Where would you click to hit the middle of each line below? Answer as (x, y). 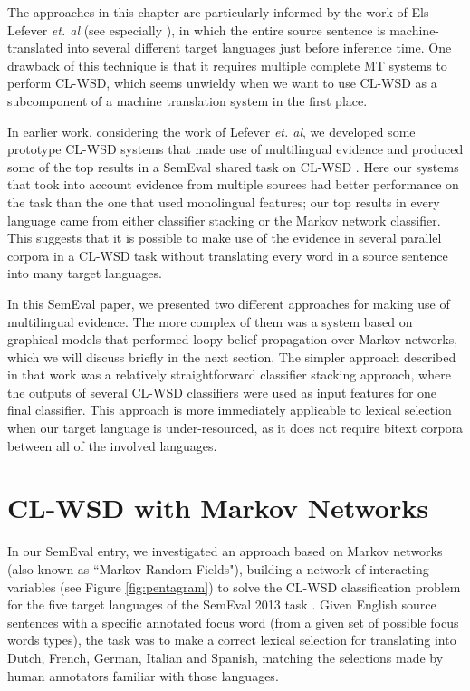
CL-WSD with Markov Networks (218, 508)
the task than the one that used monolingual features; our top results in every (224, 202)
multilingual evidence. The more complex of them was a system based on (210, 321)
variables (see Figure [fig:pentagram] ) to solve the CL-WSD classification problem (234, 586)
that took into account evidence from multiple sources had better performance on (233, 184)
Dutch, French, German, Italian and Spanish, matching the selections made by (225, 657)
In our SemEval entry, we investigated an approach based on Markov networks (225, 551)
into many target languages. (85, 273)
